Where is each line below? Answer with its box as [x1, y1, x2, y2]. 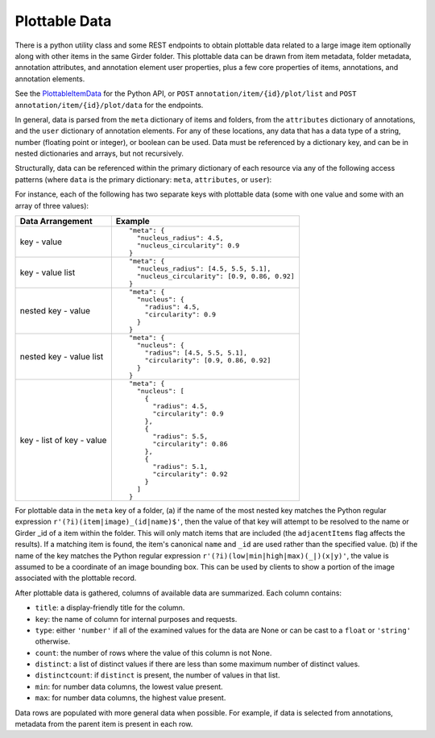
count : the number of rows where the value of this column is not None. [35, 648, 272, 657]
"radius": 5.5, [152, 432, 209, 441]
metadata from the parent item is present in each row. [14, 719, 193, 729]
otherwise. [35, 636, 71, 646]
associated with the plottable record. [14, 573, 137, 583]
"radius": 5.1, [152, 462, 209, 471]
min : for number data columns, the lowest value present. [35, 682, 223, 691]
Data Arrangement [19, 216, 93, 227]
